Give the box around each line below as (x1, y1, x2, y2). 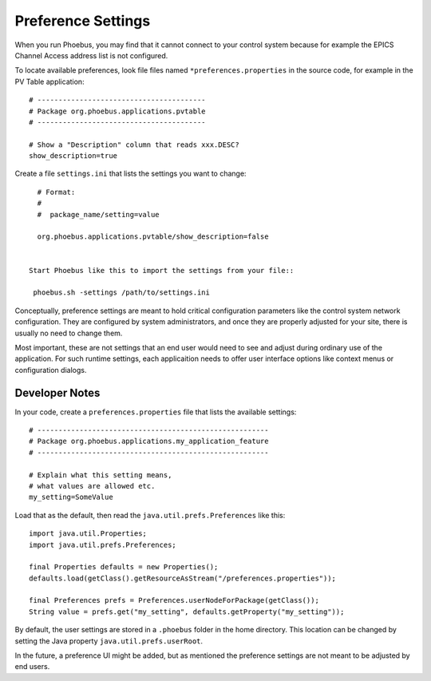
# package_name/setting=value (37, 210, 160, 219)
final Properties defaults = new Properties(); (29, 563, 219, 572)
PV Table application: (14, 77, 85, 86)
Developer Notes (14, 386, 101, 399)
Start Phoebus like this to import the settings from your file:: (29, 266, 295, 275)
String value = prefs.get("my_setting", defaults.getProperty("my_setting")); (29, 607, 345, 616)
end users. (14, 662, 50, 671)
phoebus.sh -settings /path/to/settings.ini (33, 288, 211, 297)
